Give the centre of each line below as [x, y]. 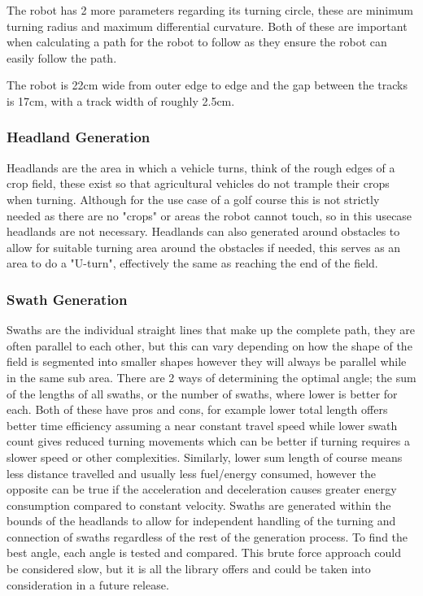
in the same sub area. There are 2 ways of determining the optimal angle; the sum [211, 377]
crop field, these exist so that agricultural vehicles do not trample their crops [198, 183]
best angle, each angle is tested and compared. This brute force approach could [204, 552]
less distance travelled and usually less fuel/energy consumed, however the [192, 473]
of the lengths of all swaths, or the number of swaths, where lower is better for [202, 393]
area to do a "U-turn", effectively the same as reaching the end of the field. [192, 263]
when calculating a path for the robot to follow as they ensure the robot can [197, 42]
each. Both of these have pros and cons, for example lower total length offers [197, 409]
